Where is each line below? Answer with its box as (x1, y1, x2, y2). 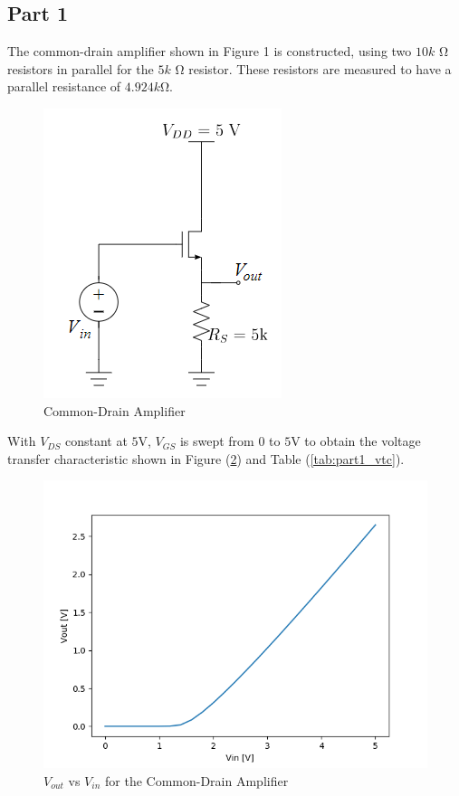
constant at (64, 431, 128, 450)
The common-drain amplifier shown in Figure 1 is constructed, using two (7, 42, 412, 61)
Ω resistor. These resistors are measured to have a (175, 59, 452, 78)
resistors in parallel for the (7, 59, 154, 78)
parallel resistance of (7, 77, 121, 96)
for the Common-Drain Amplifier (105, 771, 289, 790)
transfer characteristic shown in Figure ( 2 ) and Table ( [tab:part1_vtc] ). (7, 449, 405, 468)
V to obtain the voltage (291, 431, 421, 450)
